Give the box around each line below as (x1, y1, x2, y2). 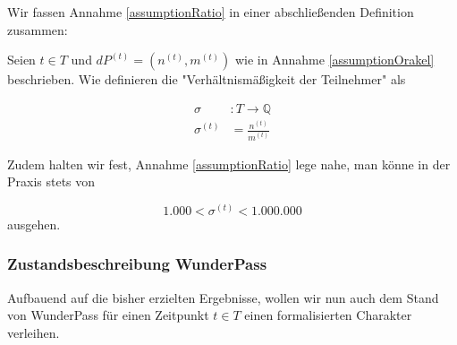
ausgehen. (7, 214, 61, 233)
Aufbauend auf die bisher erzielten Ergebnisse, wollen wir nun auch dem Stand (7, 288, 439, 306)
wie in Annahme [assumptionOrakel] (234, 50, 435, 69)
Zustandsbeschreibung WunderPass (7, 253, 267, 275)
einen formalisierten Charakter (244, 306, 412, 324)
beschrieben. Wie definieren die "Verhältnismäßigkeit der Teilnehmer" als (7, 70, 406, 89)
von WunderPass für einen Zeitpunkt (7, 306, 209, 324)
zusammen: (7, 20, 68, 39)
